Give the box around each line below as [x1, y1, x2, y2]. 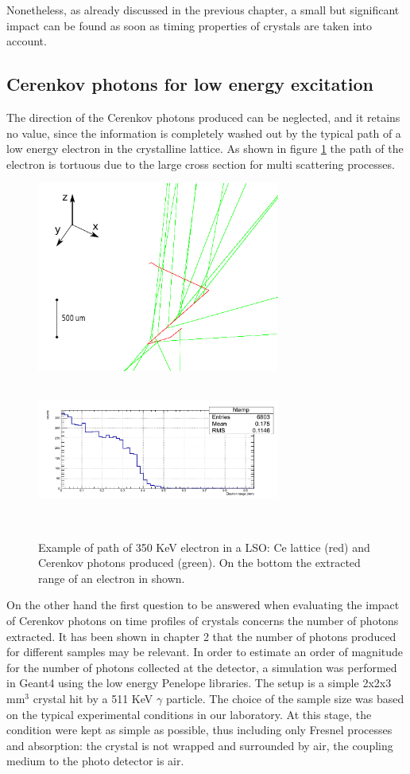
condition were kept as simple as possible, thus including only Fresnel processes [6, 721, 393, 738]
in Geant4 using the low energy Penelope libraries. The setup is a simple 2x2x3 [6, 674, 392, 691]
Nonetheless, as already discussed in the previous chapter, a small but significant [6, 2, 400, 18]
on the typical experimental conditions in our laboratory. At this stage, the [6, 706, 372, 722]
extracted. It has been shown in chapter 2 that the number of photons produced [6, 627, 396, 644]
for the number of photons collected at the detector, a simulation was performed [6, 659, 397, 675]
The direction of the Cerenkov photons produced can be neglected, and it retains [6, 108, 400, 125]
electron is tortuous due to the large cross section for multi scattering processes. [6, 155, 395, 172]
